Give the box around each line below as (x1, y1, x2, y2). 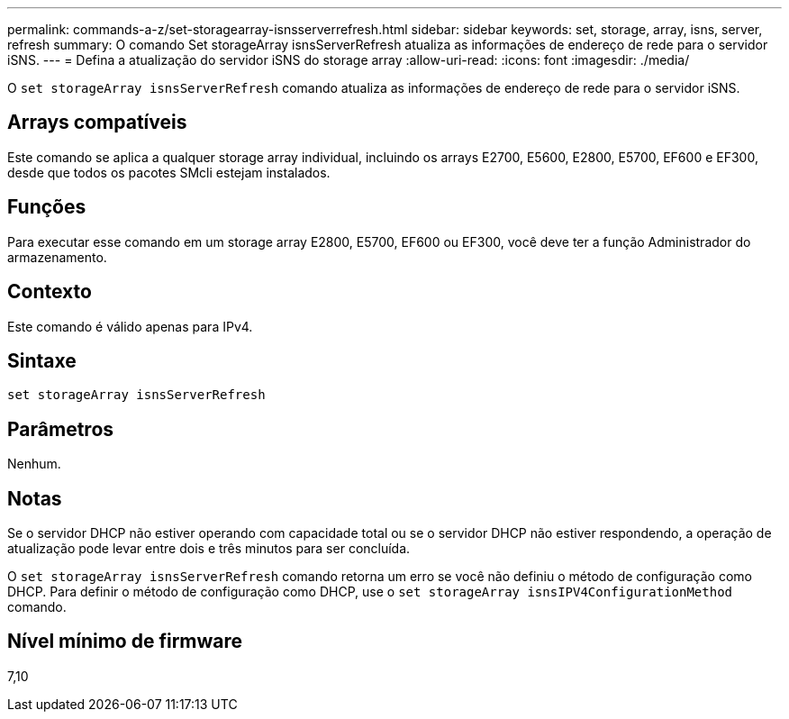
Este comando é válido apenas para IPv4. (7, 318, 253, 334)
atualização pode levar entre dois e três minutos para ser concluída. (7, 541, 411, 557)
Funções (7, 196, 86, 219)
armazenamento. (7, 249, 107, 265)
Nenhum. (7, 456, 61, 472)
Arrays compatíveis (7, 111, 187, 134)
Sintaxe (7, 349, 77, 372)
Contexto (7, 280, 92, 304)
